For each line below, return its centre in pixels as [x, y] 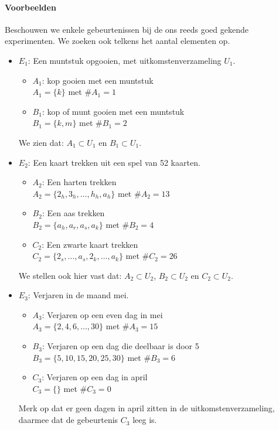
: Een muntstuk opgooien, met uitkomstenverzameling [125, 60]
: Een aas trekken [73, 213]
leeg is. [145, 420]
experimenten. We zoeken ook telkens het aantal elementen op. [118, 41]
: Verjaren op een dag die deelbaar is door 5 [120, 346]
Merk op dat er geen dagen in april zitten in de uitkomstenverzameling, [147, 408]
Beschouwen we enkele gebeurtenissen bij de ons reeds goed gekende [127, 29]
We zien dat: [41, 142]
